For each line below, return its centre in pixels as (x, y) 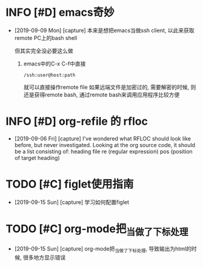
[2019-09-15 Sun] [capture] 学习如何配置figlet (72, 202)
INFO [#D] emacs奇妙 (60, 12)
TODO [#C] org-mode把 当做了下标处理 (97, 230)
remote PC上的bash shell (46, 38)
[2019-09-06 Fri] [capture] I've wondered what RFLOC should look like (103, 138)
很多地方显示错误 (44, 257)
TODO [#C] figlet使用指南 (70, 184)
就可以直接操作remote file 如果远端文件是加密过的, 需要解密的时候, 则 (110, 87)
